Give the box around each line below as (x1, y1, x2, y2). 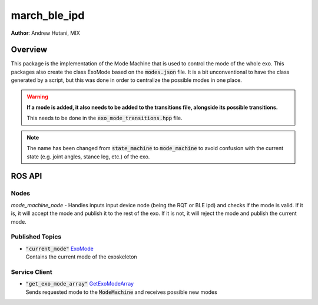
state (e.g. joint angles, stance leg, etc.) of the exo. (26, 153, 150, 160)
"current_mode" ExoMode (25, 245, 94, 252)
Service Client (11, 268, 52, 276)
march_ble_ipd (11, 9, 85, 22)
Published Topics (11, 233, 62, 241)
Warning (26, 93, 48, 100)
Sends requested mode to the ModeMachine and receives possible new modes (25, 289, 217, 296)
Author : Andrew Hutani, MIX (11, 29, 80, 37)
